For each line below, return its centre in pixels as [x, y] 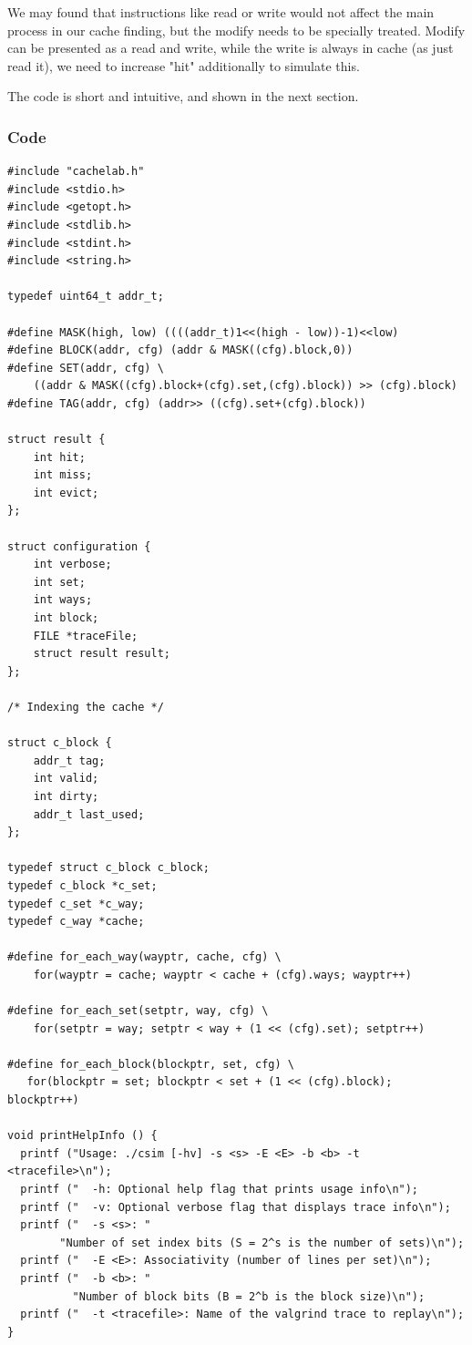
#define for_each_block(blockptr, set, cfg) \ [151, 1064]
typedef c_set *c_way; [76, 904]
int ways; [63, 600]
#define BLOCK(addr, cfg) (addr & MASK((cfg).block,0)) [180, 350]
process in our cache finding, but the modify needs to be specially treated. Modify [236, 30]
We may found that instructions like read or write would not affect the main [221, 12]
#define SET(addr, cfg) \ [86, 368]
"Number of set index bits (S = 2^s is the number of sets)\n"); [262, 1242]
